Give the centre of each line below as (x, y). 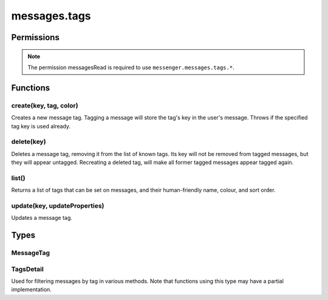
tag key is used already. (41, 126)
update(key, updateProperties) (58, 205)
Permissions (36, 37)
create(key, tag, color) (45, 105)
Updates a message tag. (42, 218)
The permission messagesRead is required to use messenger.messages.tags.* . (131, 67)
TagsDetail (27, 269)
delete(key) (29, 141)
